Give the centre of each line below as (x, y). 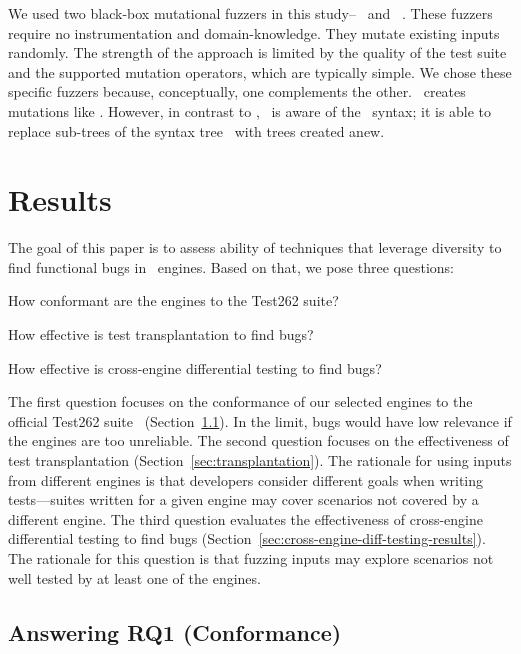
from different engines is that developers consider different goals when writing (246, 479)
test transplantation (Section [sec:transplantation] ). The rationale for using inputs (260, 460)
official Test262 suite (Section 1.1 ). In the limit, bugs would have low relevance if (260, 420)
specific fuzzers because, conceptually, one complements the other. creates (237, 91)
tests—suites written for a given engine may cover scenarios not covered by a (243, 499)
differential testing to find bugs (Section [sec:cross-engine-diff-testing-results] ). (247, 538)
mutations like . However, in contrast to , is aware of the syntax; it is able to (250, 110)
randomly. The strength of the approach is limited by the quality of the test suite (257, 52)
